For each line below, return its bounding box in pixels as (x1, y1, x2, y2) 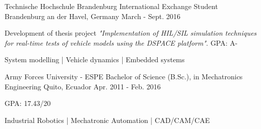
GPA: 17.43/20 (5, 98, 51, 108)
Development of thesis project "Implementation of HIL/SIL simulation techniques (5, 28, 257, 38)
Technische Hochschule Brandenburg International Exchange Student (5, 1, 218, 11)
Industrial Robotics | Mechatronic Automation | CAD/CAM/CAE (5, 114, 210, 125)
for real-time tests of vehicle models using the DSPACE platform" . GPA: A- (5, 37, 238, 48)
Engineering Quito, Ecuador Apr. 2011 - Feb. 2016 (5, 81, 161, 91)
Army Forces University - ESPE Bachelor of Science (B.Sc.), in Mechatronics (5, 71, 243, 81)
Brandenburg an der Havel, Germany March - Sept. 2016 (5, 11, 181, 21)
